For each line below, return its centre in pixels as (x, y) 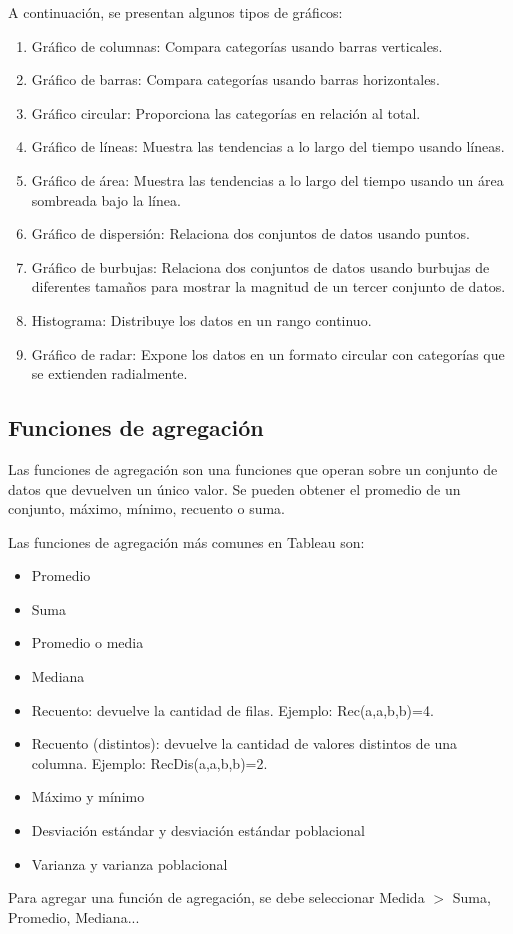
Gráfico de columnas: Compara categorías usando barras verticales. (237, 45)
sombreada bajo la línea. (106, 199)
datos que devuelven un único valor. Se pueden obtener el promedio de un (234, 488)
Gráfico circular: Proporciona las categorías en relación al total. (226, 112)
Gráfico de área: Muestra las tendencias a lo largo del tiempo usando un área (267, 179)
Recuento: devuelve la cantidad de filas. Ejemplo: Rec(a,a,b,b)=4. (232, 709)
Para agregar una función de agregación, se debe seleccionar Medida (216, 897)
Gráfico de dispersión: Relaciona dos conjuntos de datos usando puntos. (250, 233)
